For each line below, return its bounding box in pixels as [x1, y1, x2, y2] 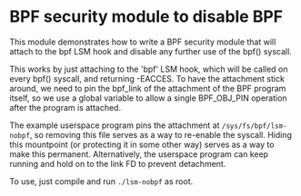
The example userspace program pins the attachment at [9, 120, 220, 131]
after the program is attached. [9, 102, 121, 113]
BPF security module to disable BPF [9, 6, 284, 27]
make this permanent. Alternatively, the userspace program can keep [9, 148, 269, 160]
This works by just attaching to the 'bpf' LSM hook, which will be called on [9, 64, 288, 74]
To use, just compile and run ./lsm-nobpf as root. [9, 175, 194, 187]
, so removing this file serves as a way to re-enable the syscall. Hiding [29, 129, 293, 140]
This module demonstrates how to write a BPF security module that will [9, 36, 276, 47]
